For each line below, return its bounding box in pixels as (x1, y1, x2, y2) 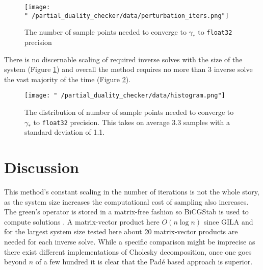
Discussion (4, 157, 79, 178)
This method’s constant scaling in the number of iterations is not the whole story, (4, 186, 259, 197)
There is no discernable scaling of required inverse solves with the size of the (4, 54, 243, 64)
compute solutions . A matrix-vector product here (4, 216, 160, 227)
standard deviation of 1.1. (24, 127, 105, 137)
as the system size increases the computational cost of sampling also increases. (4, 196, 249, 207)
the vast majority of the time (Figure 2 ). (4, 73, 131, 84)
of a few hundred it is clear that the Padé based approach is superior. (35, 256, 253, 267)
